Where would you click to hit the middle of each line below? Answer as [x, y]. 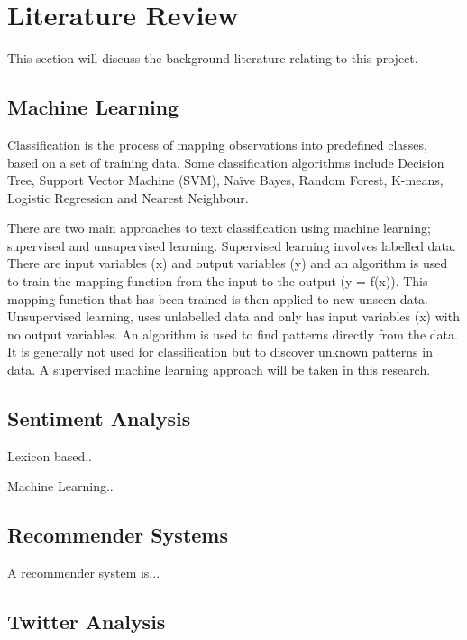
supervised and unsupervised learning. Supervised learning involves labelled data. [232, 245]
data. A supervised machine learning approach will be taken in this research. [219, 370]
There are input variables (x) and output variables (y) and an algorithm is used [228, 263]
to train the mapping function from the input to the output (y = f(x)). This [218, 281]
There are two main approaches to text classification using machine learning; [219, 228]
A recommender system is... [84, 573]
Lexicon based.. [50, 455]
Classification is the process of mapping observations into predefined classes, [217, 144]
